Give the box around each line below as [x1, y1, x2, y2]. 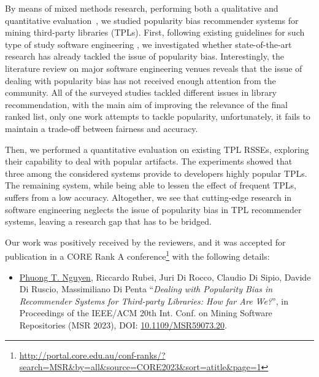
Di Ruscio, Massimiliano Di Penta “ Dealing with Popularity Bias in [19, 282, 273, 295]
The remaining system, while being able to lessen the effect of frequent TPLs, [5, 179, 296, 192]
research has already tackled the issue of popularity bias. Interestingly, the [5, 50, 284, 63]
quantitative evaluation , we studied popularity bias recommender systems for [5, 14, 299, 26]
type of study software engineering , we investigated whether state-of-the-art [5, 37, 292, 50]
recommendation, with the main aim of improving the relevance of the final [5, 98, 288, 111]
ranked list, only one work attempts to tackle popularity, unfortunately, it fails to [5, 110, 310, 123]
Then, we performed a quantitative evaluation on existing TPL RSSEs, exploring [5, 142, 309, 155]
